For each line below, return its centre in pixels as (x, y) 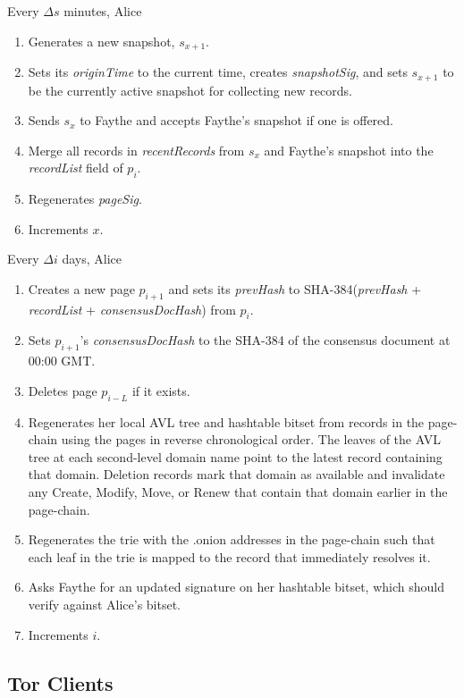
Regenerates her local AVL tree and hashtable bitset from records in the (226, 421)
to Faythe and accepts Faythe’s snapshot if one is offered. (236, 120)
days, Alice (92, 259)
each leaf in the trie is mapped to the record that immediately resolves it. (229, 556)
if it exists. (161, 390)
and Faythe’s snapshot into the (349, 150)
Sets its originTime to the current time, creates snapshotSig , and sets (218, 72)
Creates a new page (81, 288)
